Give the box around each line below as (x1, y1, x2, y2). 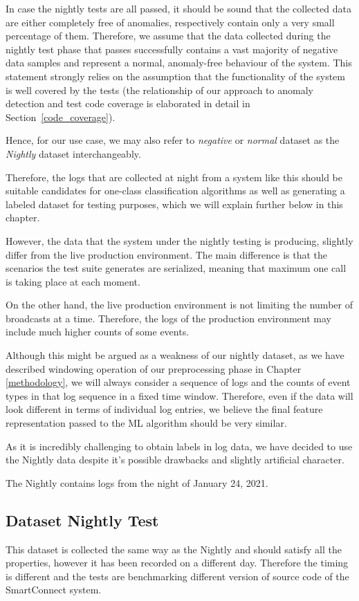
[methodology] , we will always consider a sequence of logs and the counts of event (6, 375, 351, 389)
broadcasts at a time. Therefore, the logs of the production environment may (6, 311, 331, 325)
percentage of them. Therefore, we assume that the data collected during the (6, 28, 331, 43)
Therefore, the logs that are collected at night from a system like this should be (6, 169, 343, 184)
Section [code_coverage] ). (6, 109, 116, 124)
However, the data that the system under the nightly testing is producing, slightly (6, 233, 353, 248)
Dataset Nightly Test (6, 509, 159, 530)
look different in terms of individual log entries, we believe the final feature (6, 402, 323, 416)
